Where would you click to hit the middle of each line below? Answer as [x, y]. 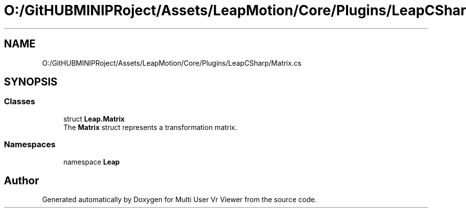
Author [21, 180]
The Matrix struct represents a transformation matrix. [150, 127]
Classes [20, 102]
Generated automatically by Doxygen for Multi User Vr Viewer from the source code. [179, 200]
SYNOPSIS [31, 82]
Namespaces [30, 145]
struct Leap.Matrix [94, 119]
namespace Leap [92, 162]
